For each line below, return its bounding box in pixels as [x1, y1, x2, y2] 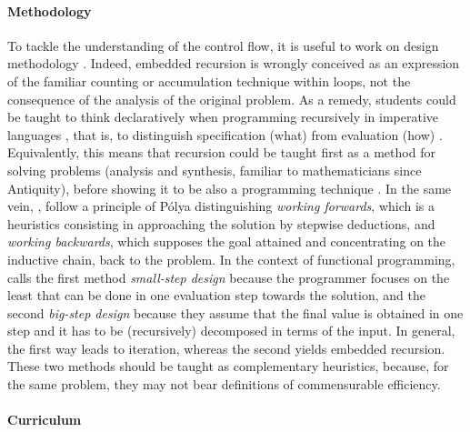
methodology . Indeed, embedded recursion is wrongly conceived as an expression [7, 54, 460, 73]
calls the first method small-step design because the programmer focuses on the [7, 267, 450, 286]
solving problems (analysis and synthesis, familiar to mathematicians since [7, 160, 422, 179]
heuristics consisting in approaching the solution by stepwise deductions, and [7, 214, 435, 233]
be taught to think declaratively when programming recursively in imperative [7, 107, 439, 126]
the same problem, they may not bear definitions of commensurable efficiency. [7, 375, 441, 394]
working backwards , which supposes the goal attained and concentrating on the [7, 232, 446, 251]
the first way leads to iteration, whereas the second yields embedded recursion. [7, 338, 445, 357]
